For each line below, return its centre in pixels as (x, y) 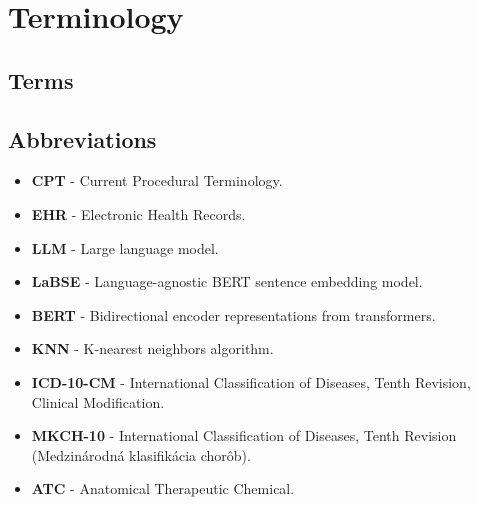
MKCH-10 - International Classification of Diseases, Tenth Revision (244, 435)
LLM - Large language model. (125, 247)
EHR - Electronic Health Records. (138, 213)
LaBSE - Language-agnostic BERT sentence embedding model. (227, 281)
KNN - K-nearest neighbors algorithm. (152, 348)
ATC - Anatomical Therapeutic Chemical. (163, 488)
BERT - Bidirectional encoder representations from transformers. (233, 314)
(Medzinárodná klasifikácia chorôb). (141, 454)
